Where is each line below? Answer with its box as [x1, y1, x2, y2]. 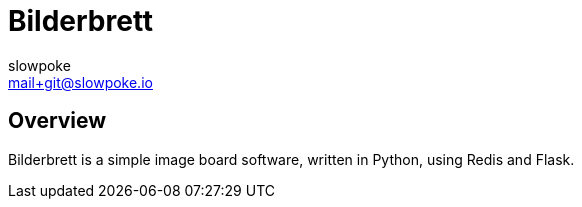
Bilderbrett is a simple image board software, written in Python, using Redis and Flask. [8, 150, 575, 168]
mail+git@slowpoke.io [8, 73, 153, 91]
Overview [8, 108, 107, 134]
